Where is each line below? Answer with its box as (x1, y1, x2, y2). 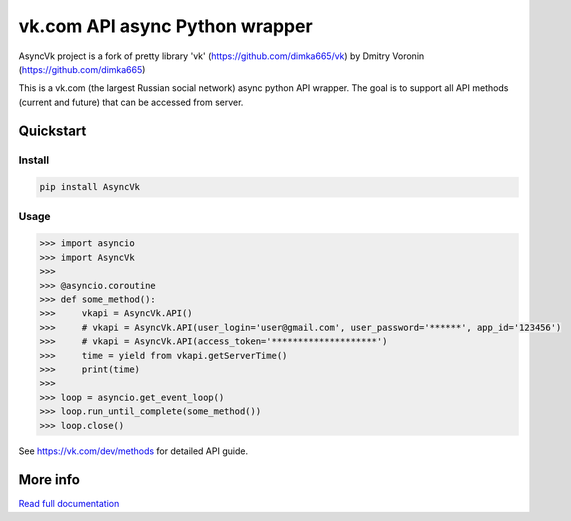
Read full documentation (18, 498, 120, 510)
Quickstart (18, 122, 87, 139)
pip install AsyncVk (39, 181, 140, 193)
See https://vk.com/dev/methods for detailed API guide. (18, 445, 249, 457)
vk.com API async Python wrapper (18, 15, 314, 37)
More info (18, 471, 80, 489)
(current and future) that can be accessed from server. (18, 96, 244, 108)
